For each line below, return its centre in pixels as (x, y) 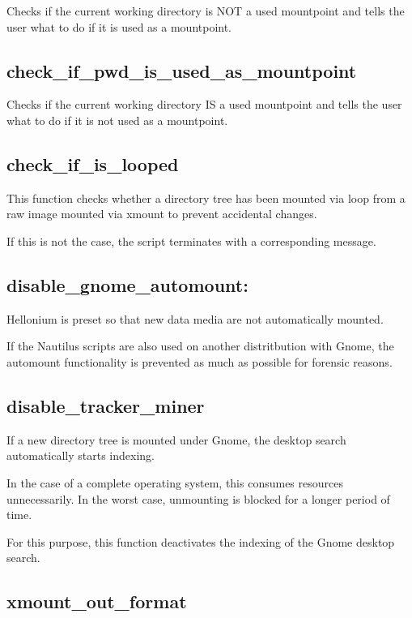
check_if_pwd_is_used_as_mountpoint (182, 70)
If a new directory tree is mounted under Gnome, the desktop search (176, 439)
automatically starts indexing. (81, 455)
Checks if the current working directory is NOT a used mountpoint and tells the (206, 11)
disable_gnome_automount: (127, 284)
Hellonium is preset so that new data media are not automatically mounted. (195, 318)
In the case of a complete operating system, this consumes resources (175, 482)
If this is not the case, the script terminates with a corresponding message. (191, 240)
